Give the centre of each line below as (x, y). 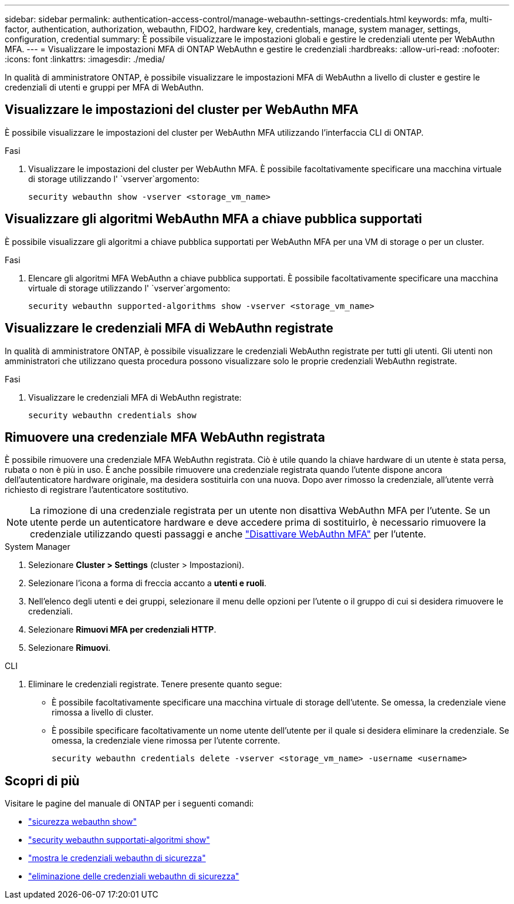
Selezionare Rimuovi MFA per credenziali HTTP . (122, 630)
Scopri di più (42, 781)
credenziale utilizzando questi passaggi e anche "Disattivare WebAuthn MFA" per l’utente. (228, 534)
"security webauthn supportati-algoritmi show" (119, 840)
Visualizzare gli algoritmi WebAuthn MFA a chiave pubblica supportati (214, 219)
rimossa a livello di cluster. (103, 713)
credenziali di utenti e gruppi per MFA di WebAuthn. (104, 87)
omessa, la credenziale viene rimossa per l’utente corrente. (166, 741)
